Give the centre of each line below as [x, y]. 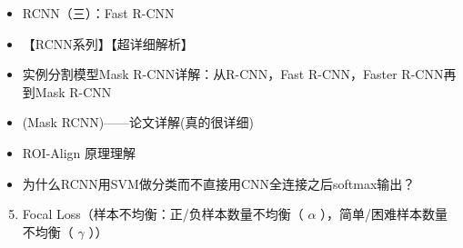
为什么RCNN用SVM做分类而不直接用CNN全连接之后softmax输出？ [219, 183]
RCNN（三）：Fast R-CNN [98, 13]
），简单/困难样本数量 [384, 214]
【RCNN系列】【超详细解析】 [108, 43]
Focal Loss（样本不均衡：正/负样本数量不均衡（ [163, 214]
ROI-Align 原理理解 [79, 152]
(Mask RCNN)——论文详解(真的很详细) [138, 122]
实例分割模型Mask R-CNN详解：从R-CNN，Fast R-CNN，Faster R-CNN [233, 74]
